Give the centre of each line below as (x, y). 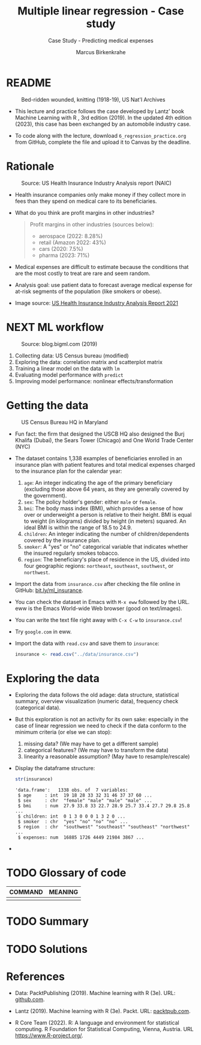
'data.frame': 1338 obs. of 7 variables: (71, 790)
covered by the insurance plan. (62, 540)
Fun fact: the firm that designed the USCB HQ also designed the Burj (100, 434)
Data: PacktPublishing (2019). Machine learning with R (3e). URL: (95, 993)
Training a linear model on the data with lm (67, 368)
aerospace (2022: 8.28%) (71, 236)
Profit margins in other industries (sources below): (92, 224)
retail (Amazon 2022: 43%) (72, 242)
